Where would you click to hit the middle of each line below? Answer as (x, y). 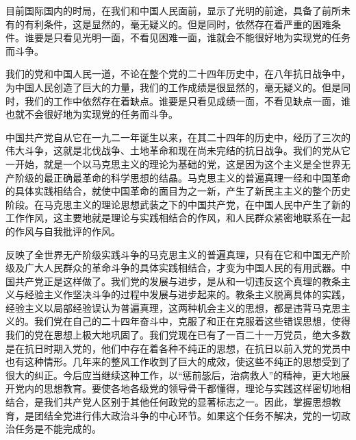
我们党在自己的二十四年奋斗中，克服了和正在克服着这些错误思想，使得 (192, 321)
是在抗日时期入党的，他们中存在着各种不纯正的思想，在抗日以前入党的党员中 (178, 348)
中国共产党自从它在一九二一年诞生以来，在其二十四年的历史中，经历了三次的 (178, 137)
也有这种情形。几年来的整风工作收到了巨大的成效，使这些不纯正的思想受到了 (178, 362)
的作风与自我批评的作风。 (63, 231)
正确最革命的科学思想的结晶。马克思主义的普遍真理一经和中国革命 (202, 177)
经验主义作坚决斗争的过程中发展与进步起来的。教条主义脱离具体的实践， (187, 294)
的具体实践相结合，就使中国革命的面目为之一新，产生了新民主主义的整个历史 (178, 191)
